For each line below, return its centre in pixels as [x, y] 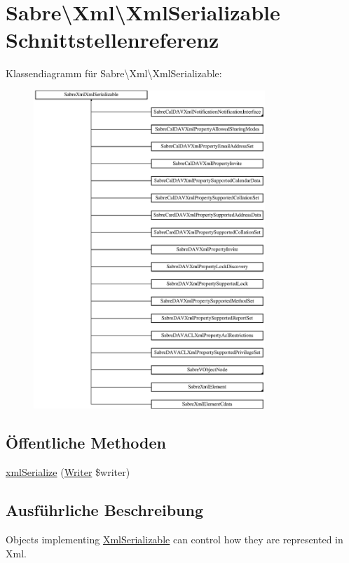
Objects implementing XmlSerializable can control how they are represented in [174, 539]
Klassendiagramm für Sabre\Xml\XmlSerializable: [114, 73]
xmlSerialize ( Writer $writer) [68, 472]
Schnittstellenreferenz [112, 40]
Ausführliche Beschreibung [104, 510]
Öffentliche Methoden [86, 443]
